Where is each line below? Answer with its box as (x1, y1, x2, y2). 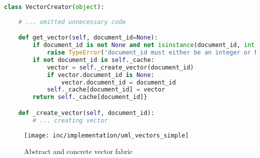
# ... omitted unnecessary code (18, 18, 126, 25)
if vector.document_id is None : (46, 71, 154, 78)
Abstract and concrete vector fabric (24, 146, 133, 156)
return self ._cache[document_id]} (32, 93, 147, 101)
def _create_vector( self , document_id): (18, 109, 154, 116)
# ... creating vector (32, 116, 108, 124)
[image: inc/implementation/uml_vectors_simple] (24, 131, 189, 139)
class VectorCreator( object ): (4, 3, 104, 10)
